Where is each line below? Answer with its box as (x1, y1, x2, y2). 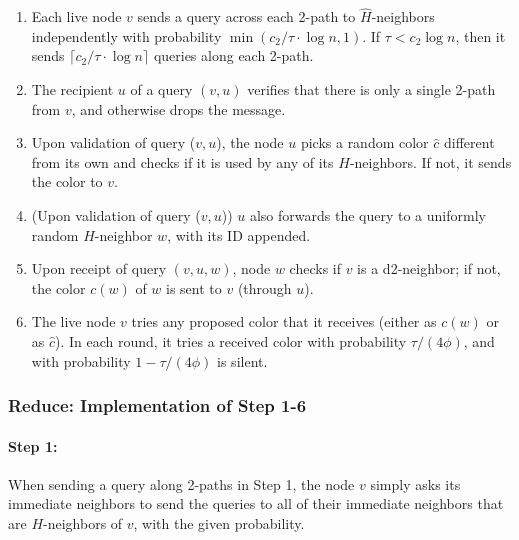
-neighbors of (43, 512, 123, 533)
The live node (31, 311, 116, 332)
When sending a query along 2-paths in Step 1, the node (8, 473, 355, 494)
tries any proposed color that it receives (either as (131, 311, 437, 332)
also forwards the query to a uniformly (249, 204, 486, 225)
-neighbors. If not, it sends (349, 151, 512, 172)
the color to (31, 171, 103, 192)
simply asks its (370, 473, 461, 494)
